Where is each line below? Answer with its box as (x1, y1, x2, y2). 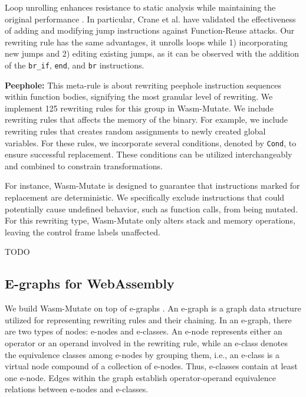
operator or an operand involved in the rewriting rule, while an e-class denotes (5, 336, 288, 349)
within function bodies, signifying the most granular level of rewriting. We (5, 90, 273, 103)
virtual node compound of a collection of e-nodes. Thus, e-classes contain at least (5, 360, 298, 372)
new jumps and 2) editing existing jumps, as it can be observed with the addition (5, 47, 299, 60)
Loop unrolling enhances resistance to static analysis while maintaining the (5, 1, 276, 13)
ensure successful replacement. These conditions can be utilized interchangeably (5, 148, 292, 160)
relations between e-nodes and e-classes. (5, 383, 149, 395)
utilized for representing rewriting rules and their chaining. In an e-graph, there (5, 313, 292, 326)
